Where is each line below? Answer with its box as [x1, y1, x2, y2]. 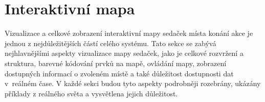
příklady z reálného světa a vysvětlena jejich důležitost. [5, 88, 178, 98]
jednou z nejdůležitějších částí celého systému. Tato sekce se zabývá [5, 37, 216, 48]
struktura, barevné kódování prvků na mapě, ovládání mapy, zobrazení [5, 57, 227, 68]
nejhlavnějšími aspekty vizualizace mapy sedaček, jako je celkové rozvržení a [5, 48, 244, 58]
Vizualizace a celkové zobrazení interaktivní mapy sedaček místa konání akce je [5, 28, 253, 38]
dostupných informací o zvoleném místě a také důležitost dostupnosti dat [5, 68, 234, 78]
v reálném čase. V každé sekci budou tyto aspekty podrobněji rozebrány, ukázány [5, 78, 261, 89]
